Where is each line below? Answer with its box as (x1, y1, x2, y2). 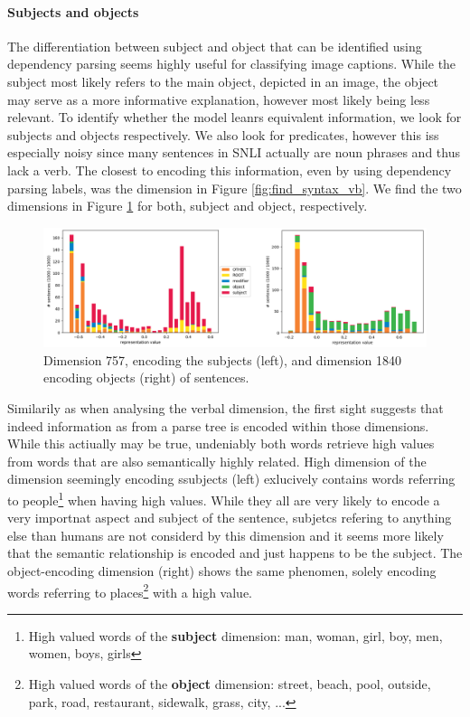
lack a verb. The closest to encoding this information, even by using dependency (7, 160, 452, 179)
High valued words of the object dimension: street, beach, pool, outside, (28, 675, 431, 693)
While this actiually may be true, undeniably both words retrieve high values (7, 434, 435, 453)
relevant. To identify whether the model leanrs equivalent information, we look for (7, 108, 462, 127)
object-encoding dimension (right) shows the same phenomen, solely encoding (7, 561, 437, 580)
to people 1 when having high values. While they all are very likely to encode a (7, 487, 440, 509)
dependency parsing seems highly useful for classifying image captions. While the (7, 54, 456, 73)
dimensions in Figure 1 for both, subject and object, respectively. (7, 196, 368, 215)
